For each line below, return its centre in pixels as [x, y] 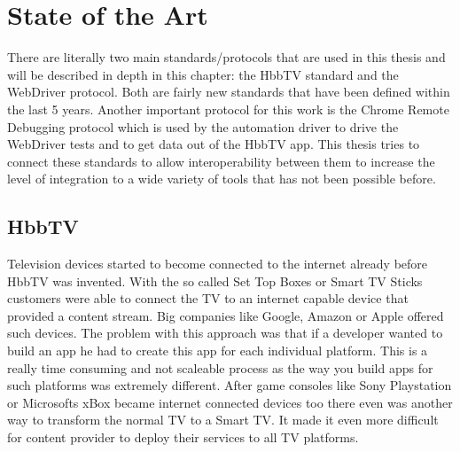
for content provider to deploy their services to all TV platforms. [183, 437]
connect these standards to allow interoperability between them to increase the [221, 161]
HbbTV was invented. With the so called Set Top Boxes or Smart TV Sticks [215, 281]
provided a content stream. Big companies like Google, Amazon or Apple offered [226, 315]
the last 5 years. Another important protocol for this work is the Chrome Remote [228, 109]
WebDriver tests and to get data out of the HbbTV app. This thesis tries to [214, 144]
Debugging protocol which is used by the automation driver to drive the [203, 126]
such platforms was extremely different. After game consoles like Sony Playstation [230, 385]
